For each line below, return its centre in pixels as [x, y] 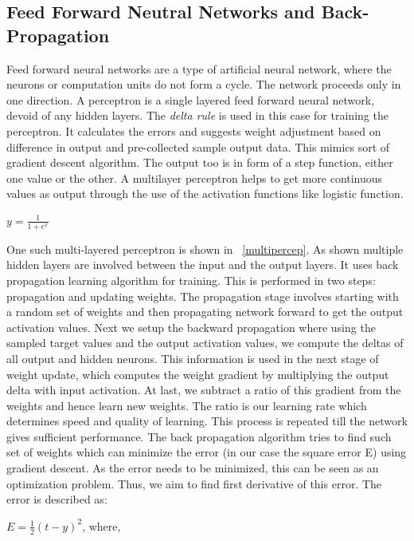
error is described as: [57, 499]
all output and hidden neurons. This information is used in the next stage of [193, 358]
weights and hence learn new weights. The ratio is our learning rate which [187, 405]
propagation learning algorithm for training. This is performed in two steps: [191, 280]
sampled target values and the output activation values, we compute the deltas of [205, 343]
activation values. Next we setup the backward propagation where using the [191, 327]
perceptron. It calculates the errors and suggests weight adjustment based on [194, 130]
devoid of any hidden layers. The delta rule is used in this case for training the [197, 115]
